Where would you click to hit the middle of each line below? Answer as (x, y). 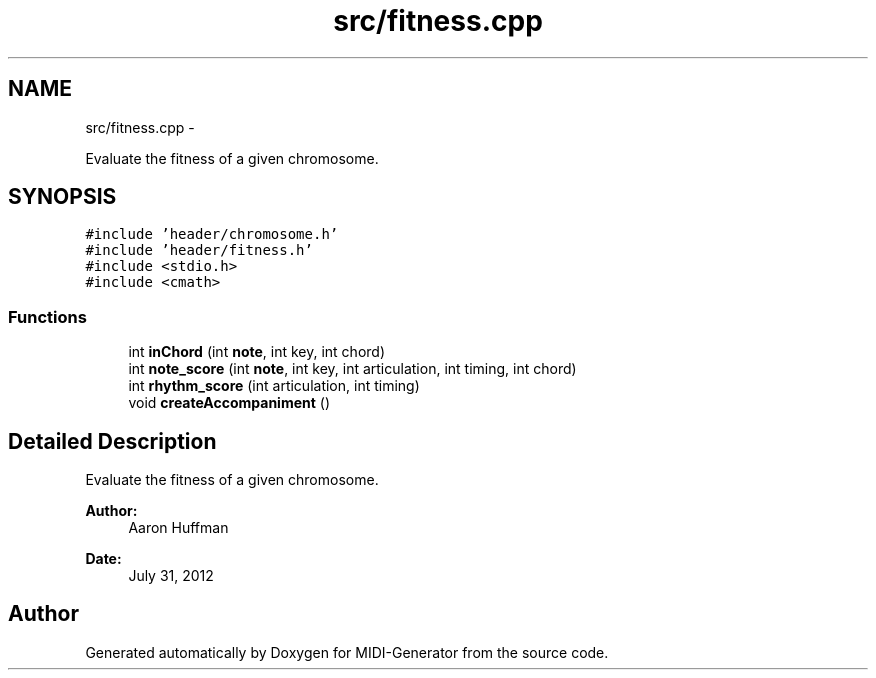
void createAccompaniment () (229, 403)
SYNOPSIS (62, 197)
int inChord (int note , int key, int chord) (257, 352)
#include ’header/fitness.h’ (199, 250)
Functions (47, 316)
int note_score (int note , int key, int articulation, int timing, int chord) (352, 369)
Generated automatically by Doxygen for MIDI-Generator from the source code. (347, 652)
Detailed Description (112, 441)
